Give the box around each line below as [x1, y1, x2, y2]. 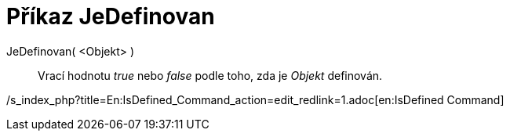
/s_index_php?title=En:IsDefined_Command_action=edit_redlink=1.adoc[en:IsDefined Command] [6, 92, 505, 106]
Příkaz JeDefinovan [6, 3, 215, 30]
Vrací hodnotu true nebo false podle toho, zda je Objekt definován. [38, 68, 383, 82]
